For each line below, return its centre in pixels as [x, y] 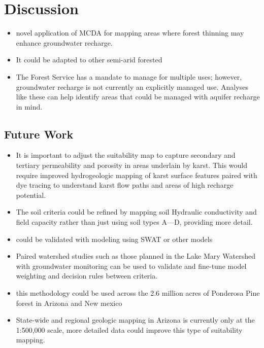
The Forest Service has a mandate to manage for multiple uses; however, [129, 76]
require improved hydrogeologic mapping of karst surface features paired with [137, 175]
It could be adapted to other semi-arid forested [89, 60]
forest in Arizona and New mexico [69, 303]
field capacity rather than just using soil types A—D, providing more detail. [134, 222]
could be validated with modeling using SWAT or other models [114, 239]
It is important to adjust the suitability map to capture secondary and [126, 155]
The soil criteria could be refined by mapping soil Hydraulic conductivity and [136, 212]
